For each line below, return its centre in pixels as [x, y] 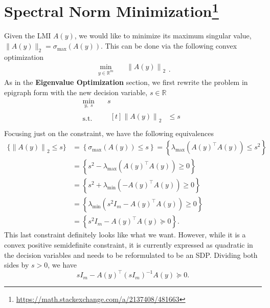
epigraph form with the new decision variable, [76, 92]
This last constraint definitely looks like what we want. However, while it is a [125, 235]
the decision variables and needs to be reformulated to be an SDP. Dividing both [131, 255]
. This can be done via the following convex [169, 46]
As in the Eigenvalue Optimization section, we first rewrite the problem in [126, 82]
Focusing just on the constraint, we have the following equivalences [109, 133]
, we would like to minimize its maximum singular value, [163, 36]
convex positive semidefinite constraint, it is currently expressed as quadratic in [129, 244]
